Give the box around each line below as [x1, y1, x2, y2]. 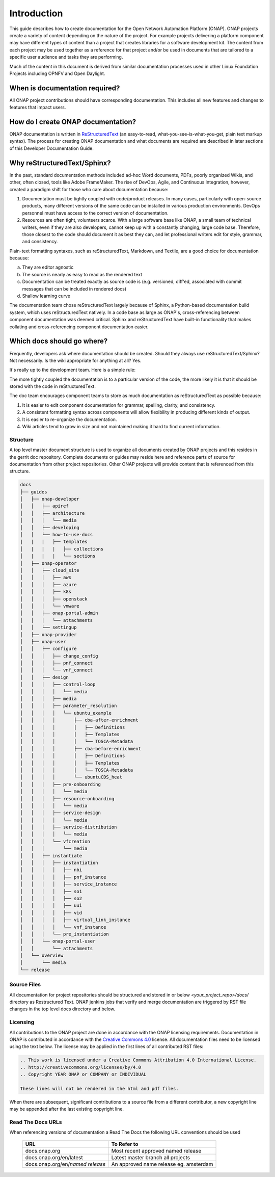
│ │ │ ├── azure [20, 582, 77, 587]
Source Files [9, 981, 41, 988]
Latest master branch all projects [111, 1154, 190, 1161]
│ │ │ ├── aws [20, 574, 71, 581]
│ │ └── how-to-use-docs [20, 532, 93, 538]
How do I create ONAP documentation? [9, 118, 136, 126]
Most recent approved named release [111, 1147, 202, 1154]
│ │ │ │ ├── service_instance [20, 881, 117, 887]
